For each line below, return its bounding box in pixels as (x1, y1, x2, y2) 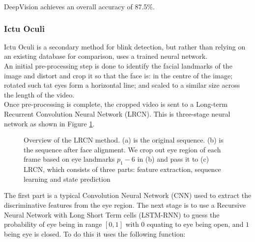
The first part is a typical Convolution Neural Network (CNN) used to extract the (4, 190, 252, 200)
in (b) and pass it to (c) (137, 154, 209, 164)
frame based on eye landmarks (24, 154, 115, 164)
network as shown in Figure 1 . (4, 118, 95, 128)
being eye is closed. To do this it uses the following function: (4, 228, 186, 239)
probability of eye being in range (4, 219, 102, 229)
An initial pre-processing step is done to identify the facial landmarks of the (4, 61, 232, 71)
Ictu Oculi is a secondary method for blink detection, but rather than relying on (4, 41, 246, 51)
